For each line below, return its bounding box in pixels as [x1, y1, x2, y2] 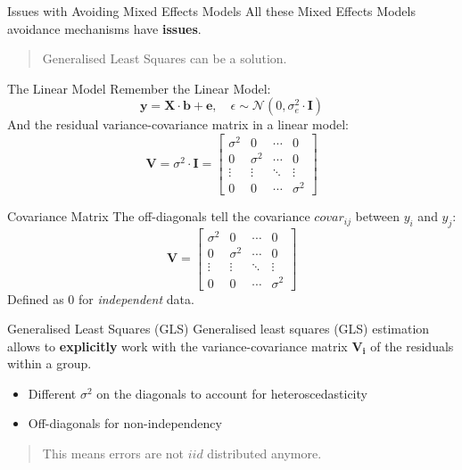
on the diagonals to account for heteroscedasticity [96, 383, 367, 402]
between [355, 207, 400, 226]
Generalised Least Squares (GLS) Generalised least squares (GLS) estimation [7, 319, 430, 338]
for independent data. [78, 289, 194, 308]
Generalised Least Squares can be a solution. [42, 49, 287, 68]
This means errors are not [42, 444, 185, 463]
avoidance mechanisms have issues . [7, 19, 202, 37]
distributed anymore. [207, 444, 322, 463]
